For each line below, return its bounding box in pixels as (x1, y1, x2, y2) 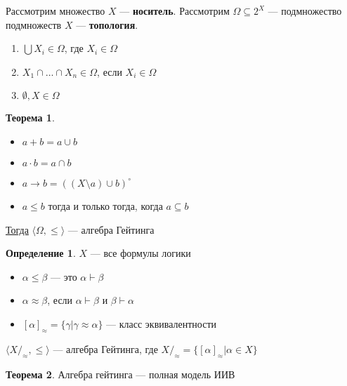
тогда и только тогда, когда (48, 198, 163, 213)
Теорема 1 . (6, 110, 55, 125)
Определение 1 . (6, 246, 76, 260)
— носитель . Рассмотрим (119, 4, 230, 18)
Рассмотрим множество (6, 4, 105, 18)
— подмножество (268, 4, 342, 18)
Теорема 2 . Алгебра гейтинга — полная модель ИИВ (6, 366, 235, 381)
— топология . (76, 17, 138, 32)
